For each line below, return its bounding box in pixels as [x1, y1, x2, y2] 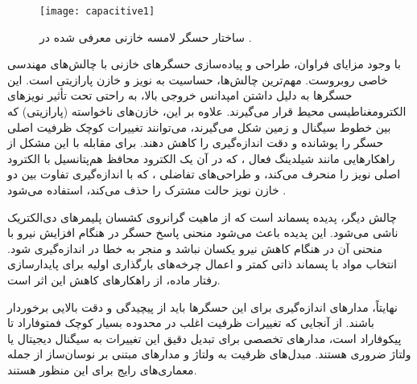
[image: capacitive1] [39, 6, 155, 17]
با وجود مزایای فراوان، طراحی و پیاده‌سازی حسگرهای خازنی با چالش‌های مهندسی [7, 55, 402, 72]
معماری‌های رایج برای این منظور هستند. [7, 361, 197, 378]
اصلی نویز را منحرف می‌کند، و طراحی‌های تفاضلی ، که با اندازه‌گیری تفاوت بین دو [7, 165, 401, 182]
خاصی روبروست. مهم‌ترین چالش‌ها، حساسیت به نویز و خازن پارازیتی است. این [7, 71, 388, 88]
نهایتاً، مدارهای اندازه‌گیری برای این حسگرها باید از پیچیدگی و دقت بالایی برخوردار [7, 298, 398, 315]
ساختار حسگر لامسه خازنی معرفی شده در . [39, 28, 252, 45]
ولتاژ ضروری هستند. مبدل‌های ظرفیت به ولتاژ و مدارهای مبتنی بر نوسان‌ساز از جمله [7, 345, 411, 362]
